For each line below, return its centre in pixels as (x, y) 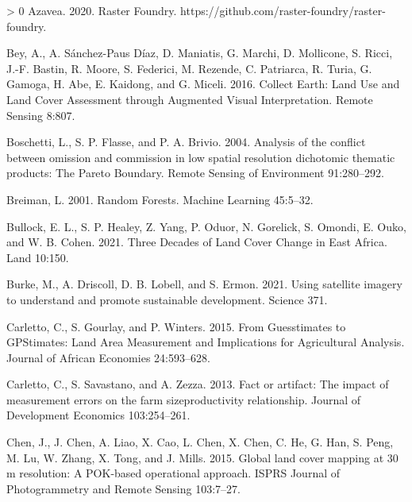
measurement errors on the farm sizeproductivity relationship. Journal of (184, 399)
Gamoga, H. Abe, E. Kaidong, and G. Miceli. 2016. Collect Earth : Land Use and (203, 84)
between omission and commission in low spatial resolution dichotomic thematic (201, 157)
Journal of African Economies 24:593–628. (108, 357)
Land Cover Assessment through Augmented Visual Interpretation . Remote (190, 99)
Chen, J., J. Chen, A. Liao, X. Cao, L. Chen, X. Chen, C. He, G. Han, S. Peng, (200, 442)
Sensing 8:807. (41, 115)
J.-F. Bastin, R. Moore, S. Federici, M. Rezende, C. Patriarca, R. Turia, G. (189, 68)
